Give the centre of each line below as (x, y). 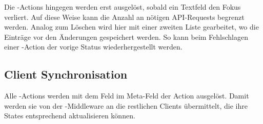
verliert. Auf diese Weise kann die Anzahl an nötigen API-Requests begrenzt (124, 17)
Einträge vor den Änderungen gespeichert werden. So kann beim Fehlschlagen (126, 36)
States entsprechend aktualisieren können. (70, 116)
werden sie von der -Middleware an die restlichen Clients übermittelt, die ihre (126, 105)
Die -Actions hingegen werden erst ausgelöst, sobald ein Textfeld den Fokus (123, 7)
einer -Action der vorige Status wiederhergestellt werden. (93, 47)
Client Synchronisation (66, 74)
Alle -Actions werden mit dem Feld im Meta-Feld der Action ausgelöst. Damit (127, 96)
